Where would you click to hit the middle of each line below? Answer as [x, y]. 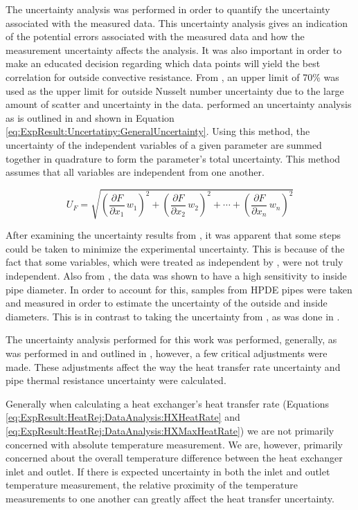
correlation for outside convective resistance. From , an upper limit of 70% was [172, 76]
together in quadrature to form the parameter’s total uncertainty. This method [173, 158]
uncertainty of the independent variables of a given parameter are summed [164, 144]
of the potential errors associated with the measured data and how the [155, 36]
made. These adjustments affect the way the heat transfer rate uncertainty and [173, 366]
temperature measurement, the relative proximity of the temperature [152, 485]
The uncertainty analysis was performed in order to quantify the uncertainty [168, 9]
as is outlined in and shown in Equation [90, 117]
